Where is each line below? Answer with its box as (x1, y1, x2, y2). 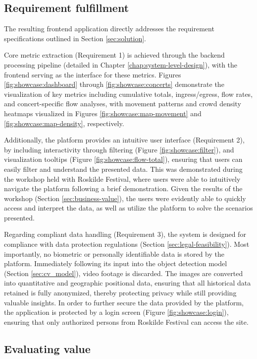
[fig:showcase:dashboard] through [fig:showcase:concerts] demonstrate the (4, 79, 224, 89)
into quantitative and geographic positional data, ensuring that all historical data (4, 278, 251, 288)
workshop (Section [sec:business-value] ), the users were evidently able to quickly (4, 193, 246, 203)
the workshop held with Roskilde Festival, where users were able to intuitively (4, 173, 241, 184)
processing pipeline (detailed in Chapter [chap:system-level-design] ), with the (4, 59, 238, 70)
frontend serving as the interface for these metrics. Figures (4, 69, 181, 79)
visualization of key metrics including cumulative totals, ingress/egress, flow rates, (4, 88, 253, 99)
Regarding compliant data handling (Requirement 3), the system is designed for (4, 229, 246, 239)
